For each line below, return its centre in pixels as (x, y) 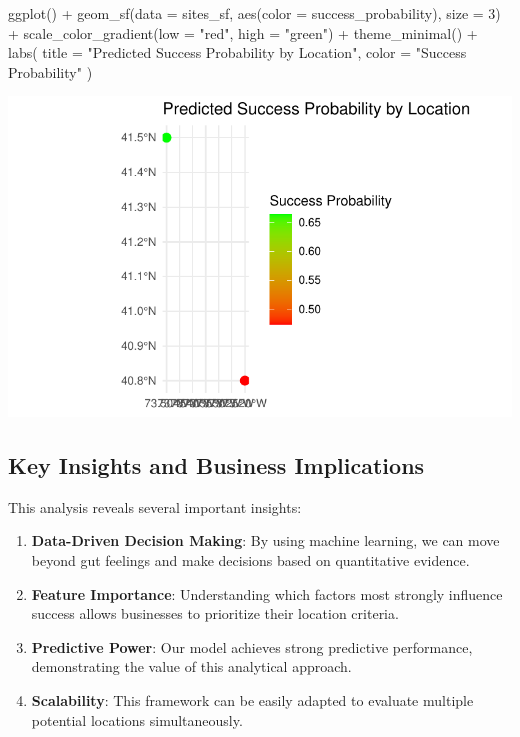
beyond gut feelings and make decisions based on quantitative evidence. (250, 560)
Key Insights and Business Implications (216, 465)
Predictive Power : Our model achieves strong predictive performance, (252, 646)
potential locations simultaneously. (137, 719)
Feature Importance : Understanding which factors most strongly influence (267, 593)
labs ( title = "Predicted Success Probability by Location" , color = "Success (237, 52)
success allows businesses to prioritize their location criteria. (215, 613)
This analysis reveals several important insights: (155, 506)
